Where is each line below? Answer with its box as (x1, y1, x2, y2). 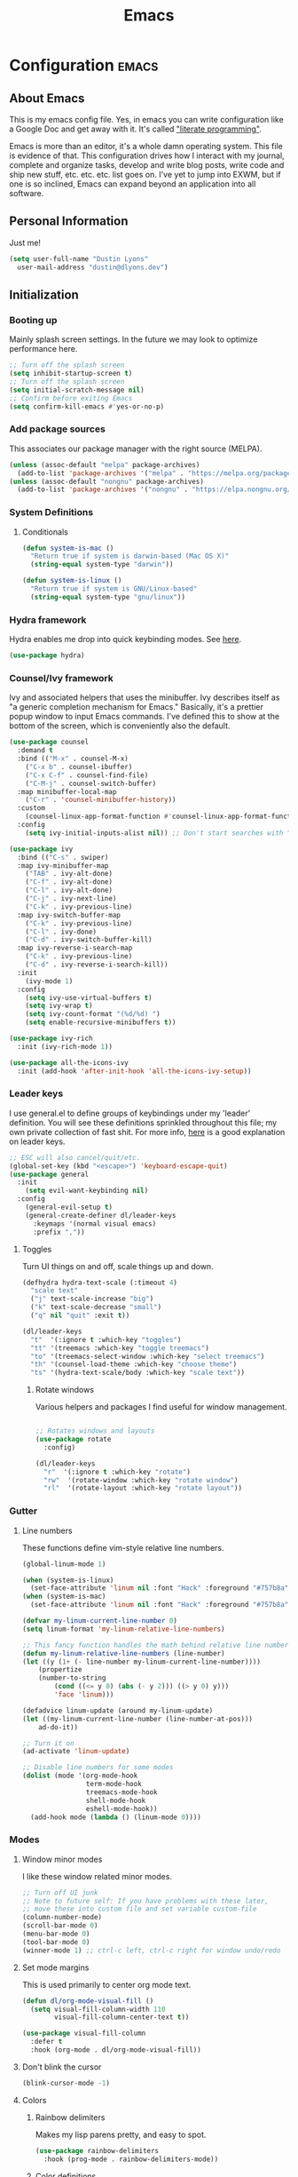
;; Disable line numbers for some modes (21, 1763, 174, 1772)
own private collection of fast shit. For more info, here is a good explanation (9, 1126, 286, 1137)
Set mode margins (21, 1962, 90, 1973)
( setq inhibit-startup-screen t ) (9, 369, 133, 378)
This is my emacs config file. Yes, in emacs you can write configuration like (9, 115, 284, 124)
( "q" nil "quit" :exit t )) (30, 1311, 130, 1320)
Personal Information (9, 214, 129, 229)
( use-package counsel (9, 738, 90, 747)
